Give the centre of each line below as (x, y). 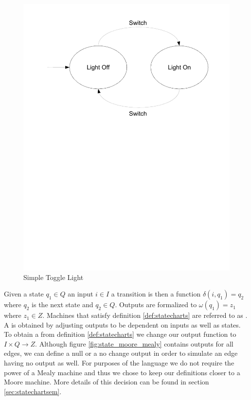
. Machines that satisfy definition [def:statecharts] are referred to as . (145, 315)
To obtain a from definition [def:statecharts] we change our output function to (120, 334)
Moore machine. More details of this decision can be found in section (107, 382)
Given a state (24, 294)
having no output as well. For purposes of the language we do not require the (119, 363)
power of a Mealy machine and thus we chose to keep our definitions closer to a (122, 372)
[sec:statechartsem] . (33, 391)
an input (81, 294)
